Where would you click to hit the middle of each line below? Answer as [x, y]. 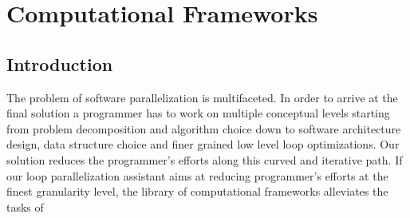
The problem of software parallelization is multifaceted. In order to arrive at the [202, 97]
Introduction [60, 63]
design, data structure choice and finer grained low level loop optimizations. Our [203, 144]
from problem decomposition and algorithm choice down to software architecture [204, 128]
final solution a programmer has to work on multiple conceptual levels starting [198, 113]
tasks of [25, 206]
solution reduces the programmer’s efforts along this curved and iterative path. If [205, 159]
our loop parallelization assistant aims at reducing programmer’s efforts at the [197, 175]
